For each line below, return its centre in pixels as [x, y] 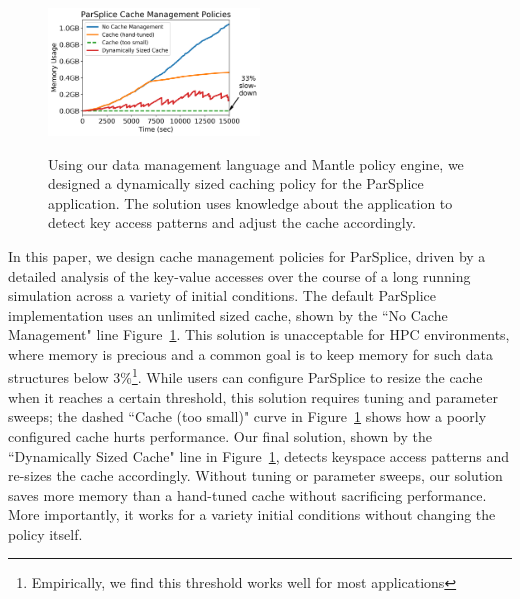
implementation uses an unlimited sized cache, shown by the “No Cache [228, 314]
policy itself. [45, 533]
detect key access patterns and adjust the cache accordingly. [232, 222]
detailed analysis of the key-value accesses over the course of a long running [239, 275]
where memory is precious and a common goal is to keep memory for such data [250, 353]
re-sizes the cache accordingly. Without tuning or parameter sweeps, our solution [255, 475]
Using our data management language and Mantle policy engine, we [256, 163]
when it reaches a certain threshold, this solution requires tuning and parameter [253, 396]
